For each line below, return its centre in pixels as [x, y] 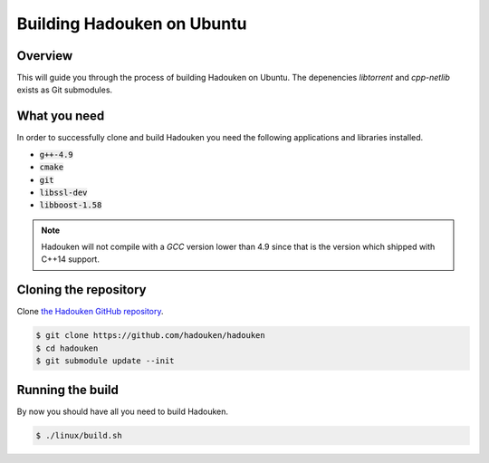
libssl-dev [63, 192]
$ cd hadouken [67, 348]
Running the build [68, 390]
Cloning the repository [81, 290]
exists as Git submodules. [65, 90]
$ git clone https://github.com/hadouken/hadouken [151, 336]
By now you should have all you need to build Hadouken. [123, 411]
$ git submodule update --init [105, 361]
